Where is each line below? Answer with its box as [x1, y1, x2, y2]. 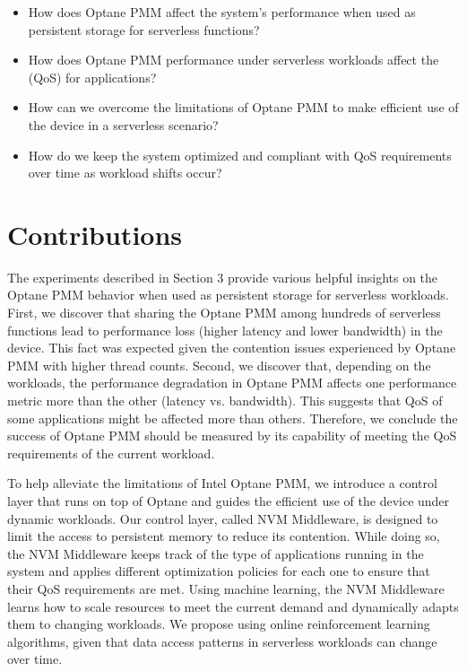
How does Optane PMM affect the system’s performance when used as [28, 3, 416, 21]
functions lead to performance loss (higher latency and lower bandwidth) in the [7, 320, 443, 339]
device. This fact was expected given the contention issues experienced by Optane [7, 338, 456, 357]
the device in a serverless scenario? [28, 115, 219, 134]
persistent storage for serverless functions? [28, 20, 260, 39]
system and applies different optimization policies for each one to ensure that [7, 562, 430, 580]
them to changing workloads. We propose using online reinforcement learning [7, 614, 430, 633]
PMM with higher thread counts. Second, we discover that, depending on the [7, 355, 431, 374]
